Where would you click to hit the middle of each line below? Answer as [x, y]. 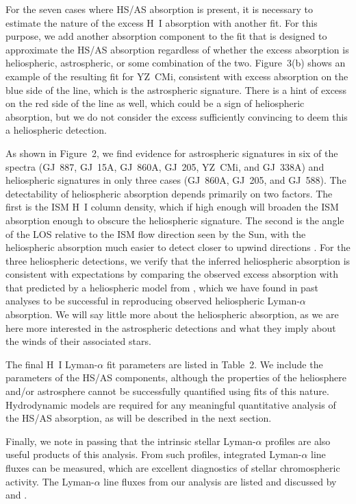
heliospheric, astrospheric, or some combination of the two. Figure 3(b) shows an [176, 63]
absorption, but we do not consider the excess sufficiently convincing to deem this [177, 116]
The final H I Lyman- [52, 364]
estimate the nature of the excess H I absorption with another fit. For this [162, 22]
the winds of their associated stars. [78, 341]
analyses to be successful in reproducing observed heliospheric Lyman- [153, 301]
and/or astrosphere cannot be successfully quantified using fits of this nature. [167, 391]
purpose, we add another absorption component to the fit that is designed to [166, 36]
